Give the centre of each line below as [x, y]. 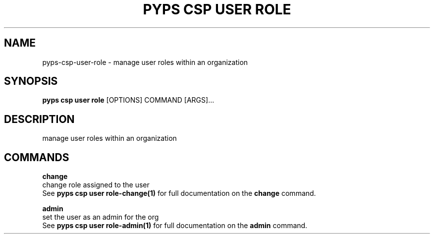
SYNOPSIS [31, 81]
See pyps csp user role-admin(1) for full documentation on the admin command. [175, 226]
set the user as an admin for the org [101, 217]
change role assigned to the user [96, 185]
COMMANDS [37, 157]
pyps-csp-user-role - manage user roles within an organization [145, 62]
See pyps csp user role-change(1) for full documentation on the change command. [179, 193]
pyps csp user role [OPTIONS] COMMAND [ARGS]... [128, 100]
